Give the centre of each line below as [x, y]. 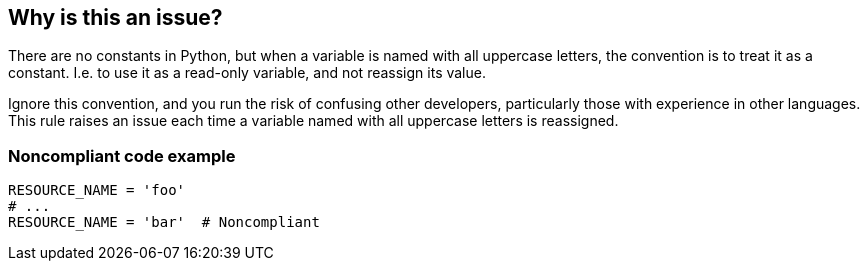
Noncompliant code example [122, 155]
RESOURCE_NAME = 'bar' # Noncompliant [164, 222]
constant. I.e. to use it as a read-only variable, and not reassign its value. [247, 73]
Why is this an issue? [115, 17]
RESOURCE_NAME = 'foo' [97, 190]
